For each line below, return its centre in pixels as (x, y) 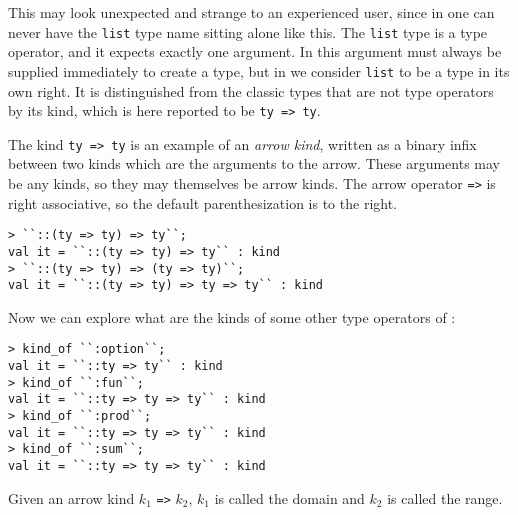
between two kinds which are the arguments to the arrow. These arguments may (254, 163)
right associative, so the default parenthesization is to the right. (203, 202)
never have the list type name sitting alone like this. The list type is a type (248, 31)
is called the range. (445, 497)
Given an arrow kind (71, 497)
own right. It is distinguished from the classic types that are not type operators (251, 90)
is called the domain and (289, 497)
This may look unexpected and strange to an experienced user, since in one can (251, 12)
